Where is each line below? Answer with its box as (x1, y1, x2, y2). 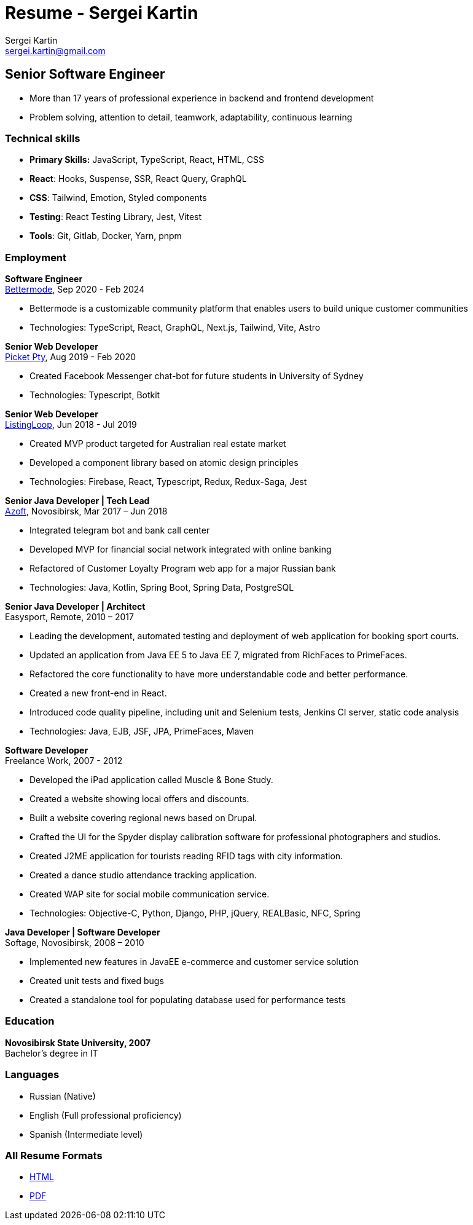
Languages (5, 1068, 60, 1081)
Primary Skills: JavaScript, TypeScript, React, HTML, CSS (29, 154, 264, 165)
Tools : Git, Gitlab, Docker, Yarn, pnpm (29, 230, 182, 242)
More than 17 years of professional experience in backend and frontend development (29, 92, 374, 103)
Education (5, 1015, 55, 1028)
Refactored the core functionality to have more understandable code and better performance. (29, 669, 408, 680)
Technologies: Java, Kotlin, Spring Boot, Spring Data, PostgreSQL (29, 582, 294, 593)
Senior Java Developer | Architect (5, 601, 146, 612)
